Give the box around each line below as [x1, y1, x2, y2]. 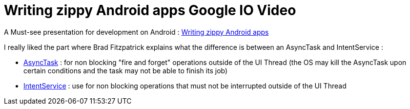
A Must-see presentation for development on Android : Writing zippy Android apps [4, 27, 269, 36]
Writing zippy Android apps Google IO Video [4, 2, 296, 19]
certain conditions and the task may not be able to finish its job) [23, 66, 228, 75]
